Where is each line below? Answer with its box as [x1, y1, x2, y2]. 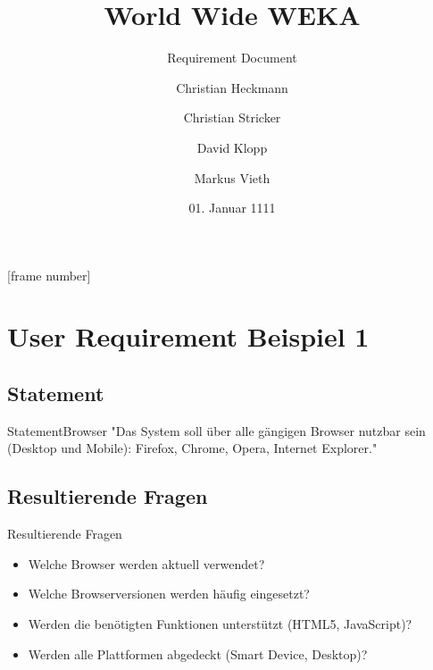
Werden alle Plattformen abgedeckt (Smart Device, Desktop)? [28, 644, 368, 663]
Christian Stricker [183, 108, 281, 127]
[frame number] [7, 265, 91, 284]
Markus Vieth [194, 168, 271, 187]
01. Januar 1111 [188, 198, 276, 217]
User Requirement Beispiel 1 [7, 318, 370, 355]
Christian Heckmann [176, 78, 288, 96]
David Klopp [196, 138, 268, 156]
